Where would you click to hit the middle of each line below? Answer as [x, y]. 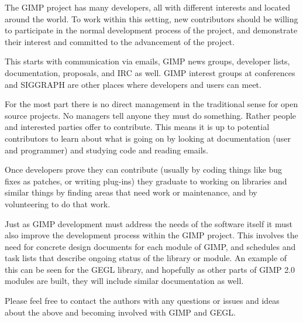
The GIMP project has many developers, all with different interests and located [148, 7]
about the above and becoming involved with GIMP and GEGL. [120, 312]
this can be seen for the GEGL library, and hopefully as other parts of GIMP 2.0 [150, 269]
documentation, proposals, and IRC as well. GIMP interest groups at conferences [150, 72]
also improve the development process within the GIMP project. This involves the [151, 235]
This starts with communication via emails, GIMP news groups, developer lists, [147, 61]
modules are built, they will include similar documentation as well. [124, 281]
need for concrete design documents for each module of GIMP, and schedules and [150, 246]
